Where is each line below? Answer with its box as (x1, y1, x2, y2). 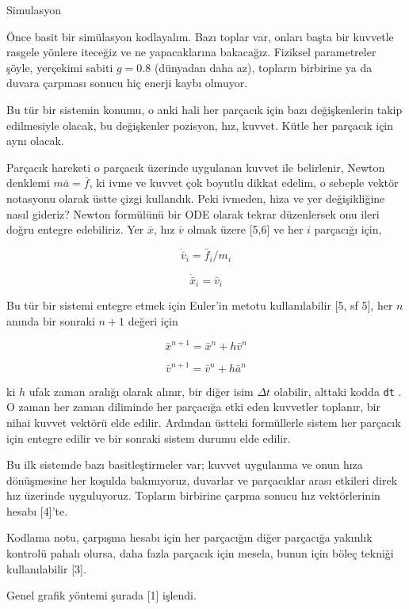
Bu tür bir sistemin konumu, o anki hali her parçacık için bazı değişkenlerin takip (6, 101, 403, 117)
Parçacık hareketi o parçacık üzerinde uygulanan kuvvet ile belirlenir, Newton (6, 158, 385, 175)
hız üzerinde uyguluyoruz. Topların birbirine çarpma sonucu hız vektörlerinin (6, 487, 380, 504)
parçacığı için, (314, 221, 382, 238)
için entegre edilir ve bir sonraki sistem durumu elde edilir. (6, 429, 291, 446)
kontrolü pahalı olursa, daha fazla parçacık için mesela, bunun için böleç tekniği (6, 545, 394, 561)
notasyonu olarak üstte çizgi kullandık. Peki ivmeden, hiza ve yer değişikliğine (6, 189, 385, 206)
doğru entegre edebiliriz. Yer (6, 221, 144, 238)
